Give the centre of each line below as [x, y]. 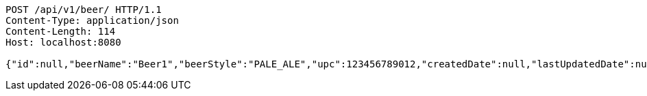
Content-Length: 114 [61, 31]
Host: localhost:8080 [63, 42]
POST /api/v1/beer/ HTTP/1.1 [84, 10]
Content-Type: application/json [92, 20]
